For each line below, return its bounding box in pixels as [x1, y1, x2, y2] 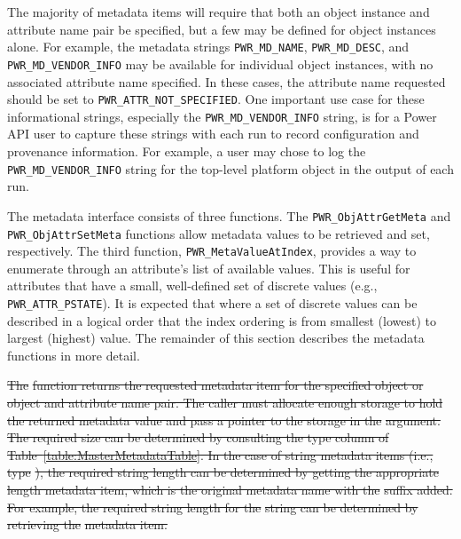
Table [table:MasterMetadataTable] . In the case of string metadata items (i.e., [7, 445, 434, 464]
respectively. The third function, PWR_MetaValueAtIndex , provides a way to [7, 242, 417, 260]
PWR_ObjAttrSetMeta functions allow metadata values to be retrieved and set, [7, 224, 430, 242]
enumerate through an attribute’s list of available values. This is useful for [7, 258, 410, 277]
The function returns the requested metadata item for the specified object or [7, 376, 424, 394]
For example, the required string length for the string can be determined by [7, 497, 418, 516]
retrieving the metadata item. [7, 515, 168, 534]
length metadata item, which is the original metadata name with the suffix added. [7, 480, 453, 498]
